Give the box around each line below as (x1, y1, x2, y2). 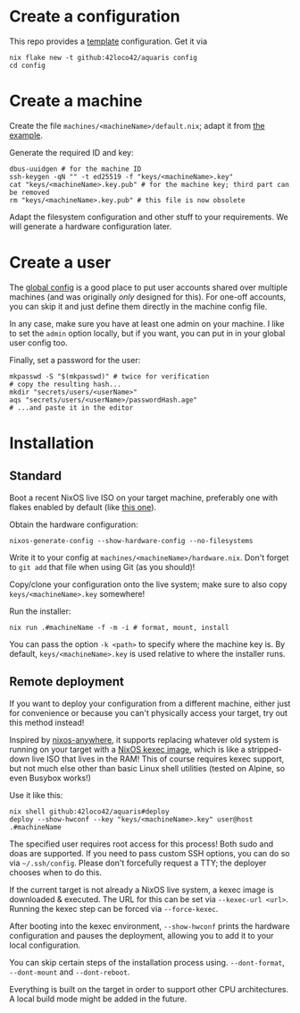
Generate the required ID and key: (9, 147, 134, 157)
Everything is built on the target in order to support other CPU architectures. (9, 983, 288, 994)
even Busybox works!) (9, 772, 92, 783)
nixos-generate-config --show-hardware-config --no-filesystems (9, 536, 254, 545)
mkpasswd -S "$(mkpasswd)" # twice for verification (9, 371, 210, 381)
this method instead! (9, 717, 85, 728)
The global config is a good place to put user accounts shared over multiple (9, 282, 288, 293)
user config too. (9, 337, 69, 348)
